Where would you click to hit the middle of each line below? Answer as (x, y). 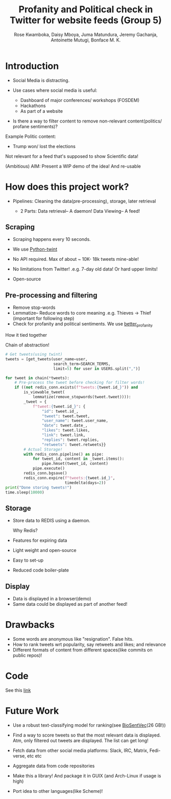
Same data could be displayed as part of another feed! (70, 604)
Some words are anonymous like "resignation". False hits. (73, 639)
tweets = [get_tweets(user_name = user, (46, 359)
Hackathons (33, 106)
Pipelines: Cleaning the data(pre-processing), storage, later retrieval (84, 201)
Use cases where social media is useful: (55, 90)
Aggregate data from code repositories (54, 766)
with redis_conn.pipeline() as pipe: (64, 454)
